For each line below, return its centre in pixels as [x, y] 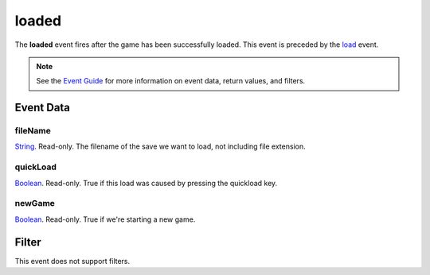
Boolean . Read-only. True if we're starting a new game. [105, 219]
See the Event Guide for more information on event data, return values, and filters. [171, 81]
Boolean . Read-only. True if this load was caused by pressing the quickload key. [146, 183]
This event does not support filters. [72, 261]
